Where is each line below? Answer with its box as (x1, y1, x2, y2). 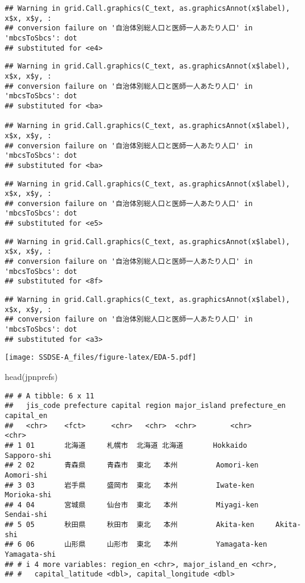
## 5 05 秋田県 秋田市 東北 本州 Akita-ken (5, 520, 254, 529)
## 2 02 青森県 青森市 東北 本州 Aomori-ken (5, 461, 259, 470)
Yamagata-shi (5, 550, 56, 559)
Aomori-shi (5, 470, 48, 479)
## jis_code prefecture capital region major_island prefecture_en (5, 401, 286, 410)
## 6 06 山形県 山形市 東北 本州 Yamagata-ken (5, 540, 268, 549)
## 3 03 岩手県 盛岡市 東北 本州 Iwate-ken (5, 481, 254, 490)
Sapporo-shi (5, 451, 52, 460)
